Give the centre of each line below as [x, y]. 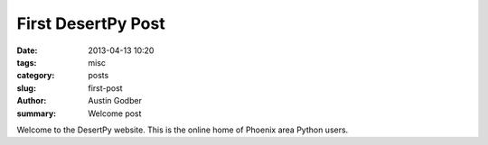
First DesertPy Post [91, 23]
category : [36, 76]
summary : [37, 113]
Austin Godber [115, 101]
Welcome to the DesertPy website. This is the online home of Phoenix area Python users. [183, 130]
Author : [32, 101]
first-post [105, 88]
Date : [27, 50]
